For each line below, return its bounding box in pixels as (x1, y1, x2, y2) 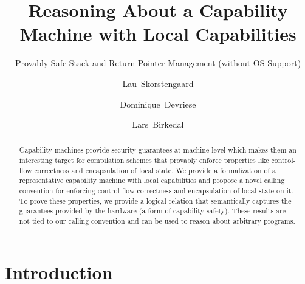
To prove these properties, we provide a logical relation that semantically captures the (19, 195, 292, 206)
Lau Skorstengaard (122, 77, 194, 89)
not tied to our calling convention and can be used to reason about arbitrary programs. (19, 216, 295, 226)
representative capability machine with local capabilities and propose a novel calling (19, 175, 285, 185)
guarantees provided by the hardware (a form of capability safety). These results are (19, 206, 286, 216)
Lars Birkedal (132, 118, 184, 131)
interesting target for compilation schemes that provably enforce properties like (19, 155, 269, 165)
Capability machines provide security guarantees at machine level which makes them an (19, 145, 296, 155)
